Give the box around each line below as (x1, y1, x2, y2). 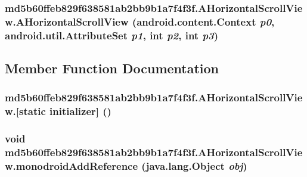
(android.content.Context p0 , (132, 14, 275, 29)
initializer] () (49, 104, 111, 119)
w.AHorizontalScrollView (5, 14, 129, 29)
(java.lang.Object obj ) (141, 159, 247, 173)
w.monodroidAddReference (5, 159, 138, 173)
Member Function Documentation (5, 59, 219, 77)
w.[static (5, 104, 46, 119)
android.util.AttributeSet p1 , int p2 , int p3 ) (5, 27, 219, 42)
